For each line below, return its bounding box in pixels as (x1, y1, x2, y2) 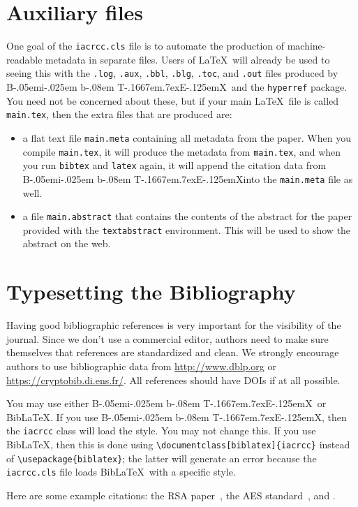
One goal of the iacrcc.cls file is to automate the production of (6, 38, 284, 53)
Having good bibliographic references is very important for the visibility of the (6, 318, 341, 332)
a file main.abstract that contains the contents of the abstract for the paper (22, 209, 352, 223)
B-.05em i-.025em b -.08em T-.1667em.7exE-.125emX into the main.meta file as (22, 171, 353, 186)
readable (6, 52, 43, 66)
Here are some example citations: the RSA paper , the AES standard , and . (6, 487, 336, 502)
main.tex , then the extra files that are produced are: (6, 107, 232, 122)
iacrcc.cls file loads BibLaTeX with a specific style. (6, 464, 236, 479)
